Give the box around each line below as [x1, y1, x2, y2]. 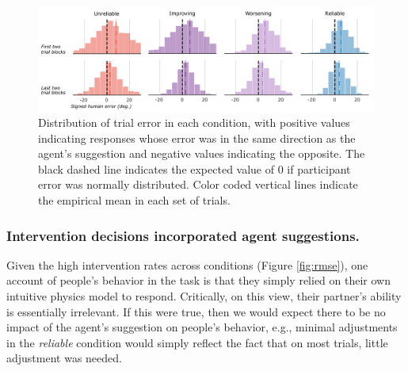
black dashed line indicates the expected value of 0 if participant [38, 160, 351, 177]
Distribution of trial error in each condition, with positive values [38, 114, 350, 131]
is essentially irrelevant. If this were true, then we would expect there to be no [6, 303, 386, 319]
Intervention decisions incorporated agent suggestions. [6, 225, 360, 245]
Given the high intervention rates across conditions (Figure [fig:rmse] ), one [6, 256, 368, 273]
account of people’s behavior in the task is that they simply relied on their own [6, 272, 391, 289]
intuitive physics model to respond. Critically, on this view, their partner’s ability [6, 288, 402, 304]
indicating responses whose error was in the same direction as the [38, 129, 356, 146]
